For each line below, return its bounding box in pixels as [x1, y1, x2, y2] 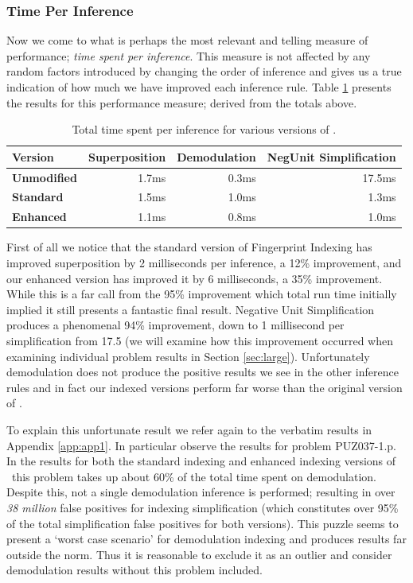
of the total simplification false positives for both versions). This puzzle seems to [6, 515, 399, 531]
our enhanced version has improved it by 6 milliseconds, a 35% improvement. [6, 270, 383, 286]
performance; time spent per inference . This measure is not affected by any [6, 47, 371, 64]
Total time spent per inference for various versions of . [72, 121, 337, 138]
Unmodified [12, 169, 77, 185]
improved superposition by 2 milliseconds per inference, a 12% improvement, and [6, 255, 402, 270]
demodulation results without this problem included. [6, 562, 263, 578]
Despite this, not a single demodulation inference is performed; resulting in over [6, 484, 395, 500]
